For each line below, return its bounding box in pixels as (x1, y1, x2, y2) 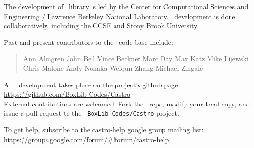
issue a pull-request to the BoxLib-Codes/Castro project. (4, 108, 179, 118)
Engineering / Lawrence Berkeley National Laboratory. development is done (4, 11, 235, 21)
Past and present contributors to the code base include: (4, 37, 173, 47)
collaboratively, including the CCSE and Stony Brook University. (4, 21, 199, 31)
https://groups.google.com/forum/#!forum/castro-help (4, 134, 169, 144)
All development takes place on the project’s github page (4, 79, 178, 89)
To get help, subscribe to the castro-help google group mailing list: (4, 125, 204, 134)
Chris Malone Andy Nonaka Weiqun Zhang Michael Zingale (23, 63, 203, 73)
